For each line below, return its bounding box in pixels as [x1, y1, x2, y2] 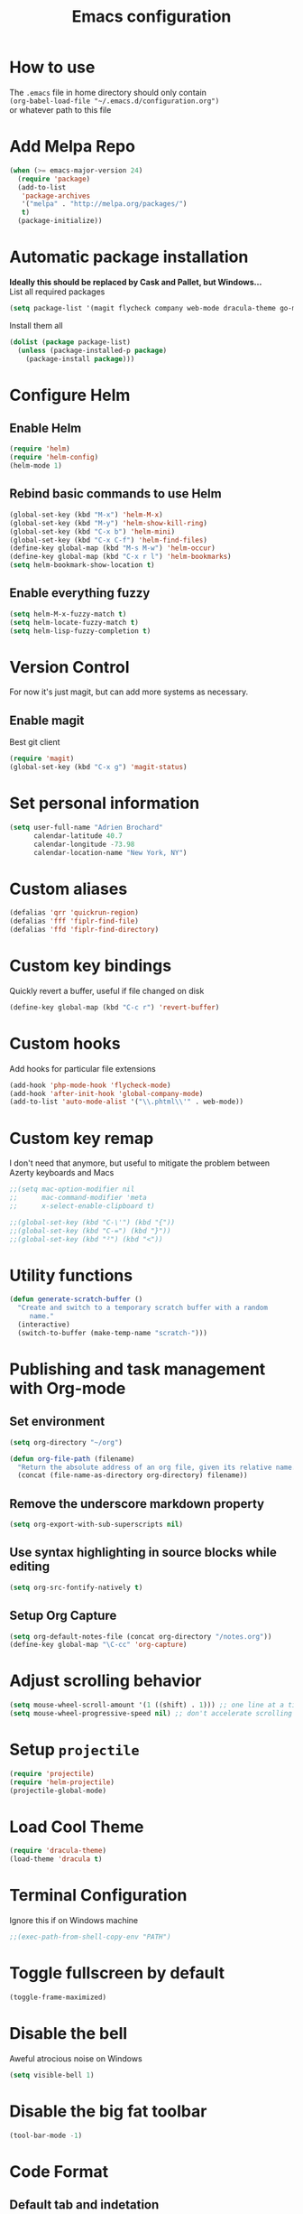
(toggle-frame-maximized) [9, 1993, 106, 2002]
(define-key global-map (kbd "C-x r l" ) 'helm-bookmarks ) [9, 553, 232, 562]
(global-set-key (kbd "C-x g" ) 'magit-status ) [9, 763, 188, 772]
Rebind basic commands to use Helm [9, 486, 223, 502]
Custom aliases [9, 879, 128, 899]
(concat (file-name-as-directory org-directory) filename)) [17, 1471, 248, 1480]
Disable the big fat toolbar [9, 2101, 207, 2121]
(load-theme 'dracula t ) [9, 1855, 103, 1864]
